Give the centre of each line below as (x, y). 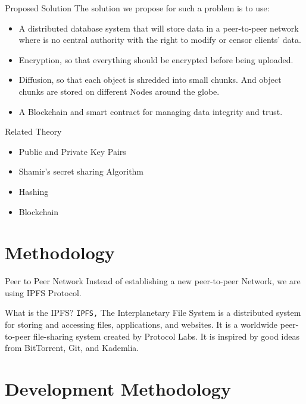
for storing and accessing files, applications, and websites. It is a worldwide (141, 324)
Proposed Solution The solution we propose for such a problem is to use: (137, 8)
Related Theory (33, 131)
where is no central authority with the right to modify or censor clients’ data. (160, 40)
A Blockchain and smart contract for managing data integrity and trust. (151, 111)
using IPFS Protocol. (43, 292)
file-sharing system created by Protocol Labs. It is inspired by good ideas (166, 336)
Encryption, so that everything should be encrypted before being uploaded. (156, 59)
